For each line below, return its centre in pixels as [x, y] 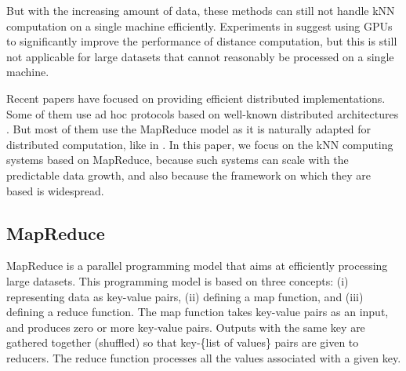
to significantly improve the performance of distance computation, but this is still [202, 41]
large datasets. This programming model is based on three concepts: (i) [178, 280]
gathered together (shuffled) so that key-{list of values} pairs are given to [183, 342]
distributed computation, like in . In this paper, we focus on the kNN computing [200, 144]
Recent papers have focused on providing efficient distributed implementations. [196, 98]
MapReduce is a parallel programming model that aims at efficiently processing [197, 266]
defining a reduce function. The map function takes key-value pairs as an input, [198, 312]
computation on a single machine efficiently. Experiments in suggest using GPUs [199, 25]
